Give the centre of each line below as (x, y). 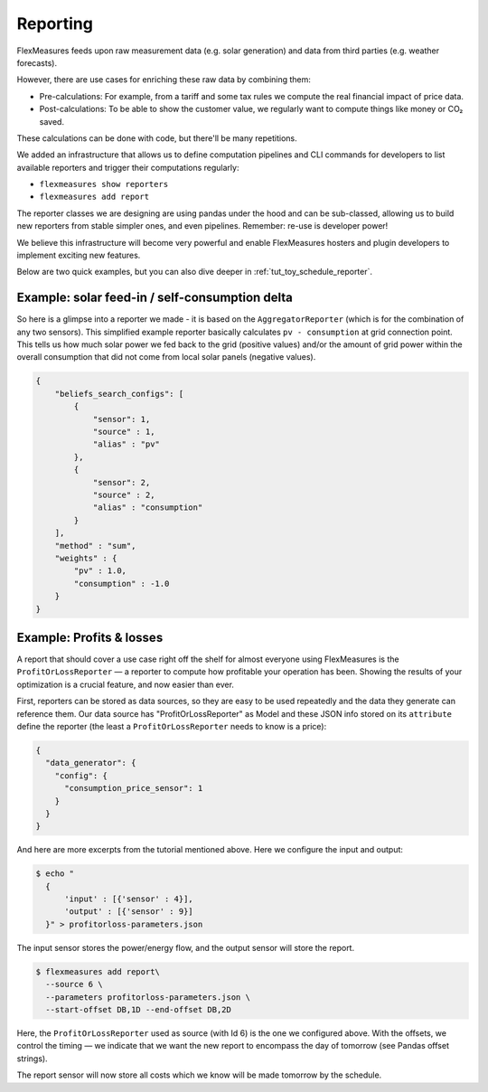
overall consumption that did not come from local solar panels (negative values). (166, 357)
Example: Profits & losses (90, 637)
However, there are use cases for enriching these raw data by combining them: (164, 80)
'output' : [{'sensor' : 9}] (129, 912)
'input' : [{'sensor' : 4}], (129, 899)
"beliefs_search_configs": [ (119, 394)
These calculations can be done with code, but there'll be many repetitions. (157, 138)
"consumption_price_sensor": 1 (134, 788)
